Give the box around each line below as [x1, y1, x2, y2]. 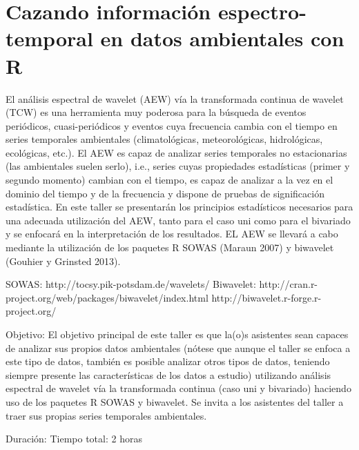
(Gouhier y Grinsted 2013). [6, 253, 121, 268]
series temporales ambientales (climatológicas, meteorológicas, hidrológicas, [6, 132, 323, 146]
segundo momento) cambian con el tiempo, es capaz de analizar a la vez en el [6, 173, 333, 187]
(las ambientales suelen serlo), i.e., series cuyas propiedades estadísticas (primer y [6, 159, 350, 173]
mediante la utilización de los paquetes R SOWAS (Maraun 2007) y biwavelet [6, 240, 334, 255]
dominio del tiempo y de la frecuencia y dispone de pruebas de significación [6, 186, 324, 200]
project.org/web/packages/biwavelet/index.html [6, 290, 208, 304]
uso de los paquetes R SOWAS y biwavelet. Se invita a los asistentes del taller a [6, 394, 344, 409]
